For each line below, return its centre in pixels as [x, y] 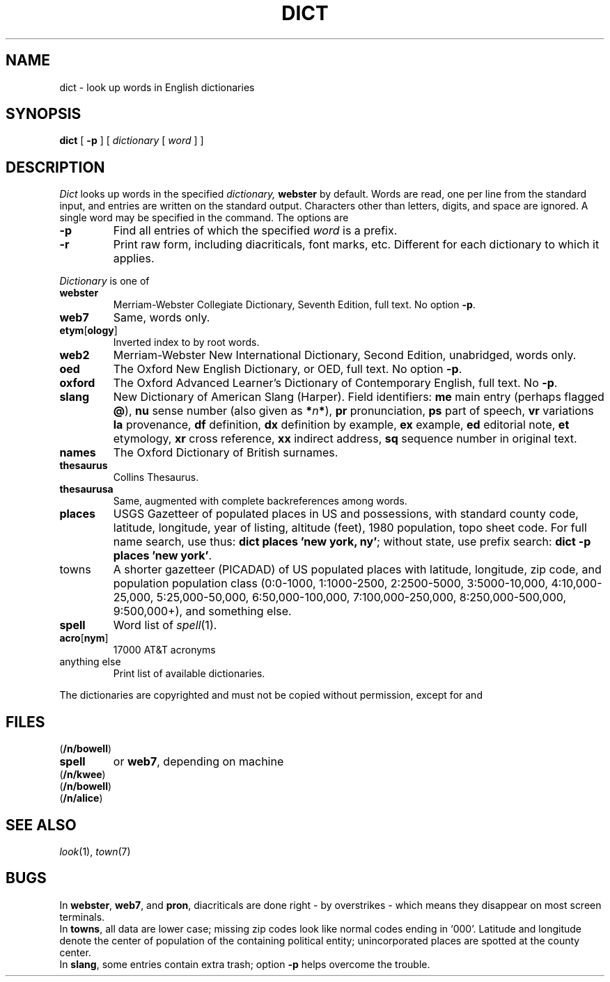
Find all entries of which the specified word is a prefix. [255, 231]
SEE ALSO [41, 825]
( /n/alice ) [81, 798]
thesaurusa [86, 489]
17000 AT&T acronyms [164, 650]
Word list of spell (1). [165, 625]
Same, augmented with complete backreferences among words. [260, 501]
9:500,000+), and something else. [202, 611]
